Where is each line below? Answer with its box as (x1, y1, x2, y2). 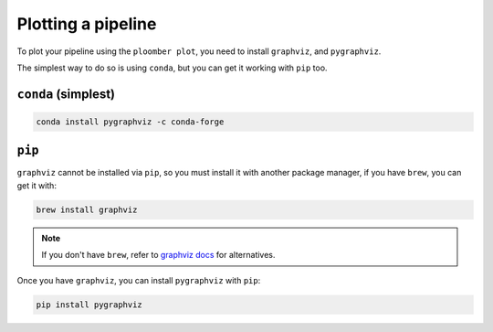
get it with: (16, 179, 57, 191)
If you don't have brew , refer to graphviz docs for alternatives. (41, 250, 276, 261)
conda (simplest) (16, 86, 116, 102)
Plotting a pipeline (16, 14, 157, 34)
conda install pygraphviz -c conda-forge (36, 116, 225, 127)
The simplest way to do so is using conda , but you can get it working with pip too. (16, 62, 328, 73)
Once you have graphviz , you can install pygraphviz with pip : (16, 274, 261, 285)
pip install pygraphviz (36, 299, 143, 310)
